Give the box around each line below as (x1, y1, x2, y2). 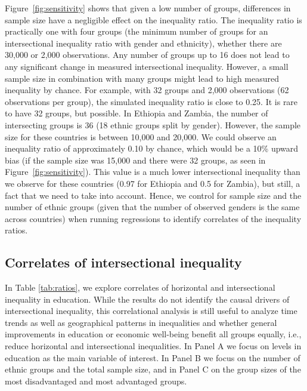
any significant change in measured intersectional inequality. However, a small (5, 60, 289, 72)
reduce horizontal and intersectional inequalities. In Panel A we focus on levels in (5, 340, 302, 352)
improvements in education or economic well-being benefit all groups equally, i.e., (5, 328, 302, 340)
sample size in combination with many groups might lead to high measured (5, 72, 280, 84)
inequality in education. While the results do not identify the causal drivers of (5, 293, 290, 305)
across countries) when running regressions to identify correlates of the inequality (5, 212, 302, 224)
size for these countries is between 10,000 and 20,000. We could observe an (5, 130, 277, 143)
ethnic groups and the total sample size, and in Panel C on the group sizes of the (5, 363, 301, 375)
